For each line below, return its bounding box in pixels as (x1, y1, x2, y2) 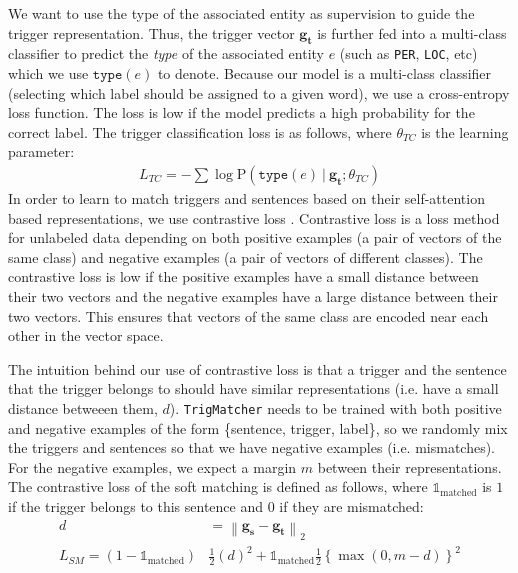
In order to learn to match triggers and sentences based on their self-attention (8, 188, 485, 209)
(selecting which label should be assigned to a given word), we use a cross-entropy (8, 82, 510, 103)
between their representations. (317, 456, 502, 477)
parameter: (8, 141, 75, 162)
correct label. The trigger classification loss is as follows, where (8, 121, 392, 142)
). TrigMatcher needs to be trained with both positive (169, 397, 502, 418)
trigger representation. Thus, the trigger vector (8, 22, 295, 43)
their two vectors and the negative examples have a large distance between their (8, 286, 498, 307)
